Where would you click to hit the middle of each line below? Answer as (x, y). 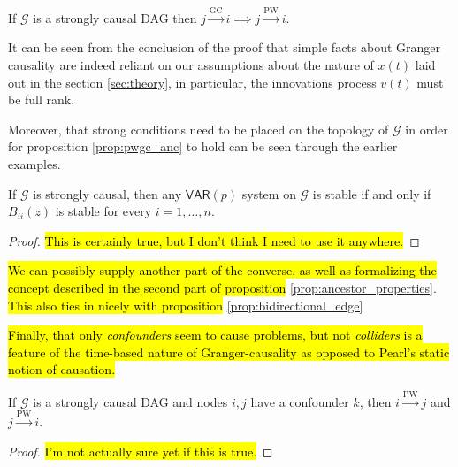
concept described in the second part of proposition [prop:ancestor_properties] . (222, 287)
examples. (34, 163)
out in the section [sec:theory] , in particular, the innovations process (192, 82)
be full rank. (42, 100)
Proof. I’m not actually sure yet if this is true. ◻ (141, 451)
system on (269, 193)
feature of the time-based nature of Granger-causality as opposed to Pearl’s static (229, 352)
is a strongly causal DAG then (115, 17)
